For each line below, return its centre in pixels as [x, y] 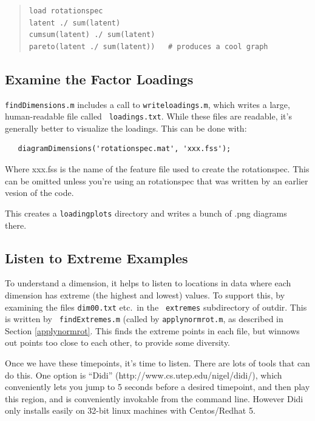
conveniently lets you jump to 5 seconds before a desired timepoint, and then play [157, 387]
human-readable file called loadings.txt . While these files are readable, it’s [148, 116]
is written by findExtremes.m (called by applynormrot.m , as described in [144, 319]
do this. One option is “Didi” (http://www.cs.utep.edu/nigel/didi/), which [144, 375]
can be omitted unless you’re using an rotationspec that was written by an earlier [157, 180]
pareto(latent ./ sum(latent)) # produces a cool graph [148, 46]
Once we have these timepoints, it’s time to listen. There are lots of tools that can [157, 363]
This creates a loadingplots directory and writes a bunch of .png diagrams [146, 213]
